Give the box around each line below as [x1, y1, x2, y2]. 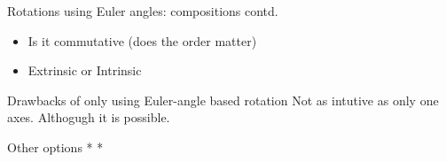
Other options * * [7, 137, 104, 156]
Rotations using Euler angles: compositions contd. [7, 2, 278, 19]
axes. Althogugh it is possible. [7, 108, 170, 127]
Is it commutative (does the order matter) [27, 31, 257, 50]
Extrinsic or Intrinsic [27, 61, 142, 80]
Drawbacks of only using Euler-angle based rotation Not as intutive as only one [7, 90, 439, 109]
